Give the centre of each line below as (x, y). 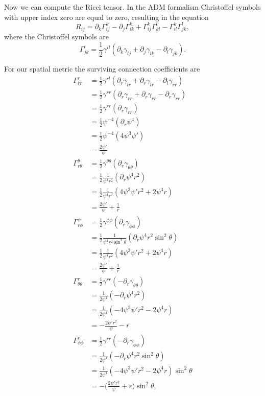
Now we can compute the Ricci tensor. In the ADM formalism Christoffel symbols (132, 7)
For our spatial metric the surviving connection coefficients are (102, 69)
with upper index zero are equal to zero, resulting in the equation (106, 17)
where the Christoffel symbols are (56, 37)
